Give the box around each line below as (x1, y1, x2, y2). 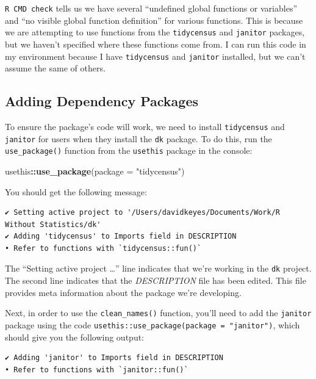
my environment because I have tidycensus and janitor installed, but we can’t (5, 49, 306, 62)
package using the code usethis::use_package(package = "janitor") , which (5, 318, 300, 331)
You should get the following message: (5, 185, 147, 198)
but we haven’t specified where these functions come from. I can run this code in (5, 37, 306, 50)
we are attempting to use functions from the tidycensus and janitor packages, (5, 26, 305, 38)
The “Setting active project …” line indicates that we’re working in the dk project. (5, 262, 312, 275)
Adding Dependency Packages (5, 92, 199, 110)
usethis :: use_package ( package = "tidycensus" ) (5, 164, 185, 177)
